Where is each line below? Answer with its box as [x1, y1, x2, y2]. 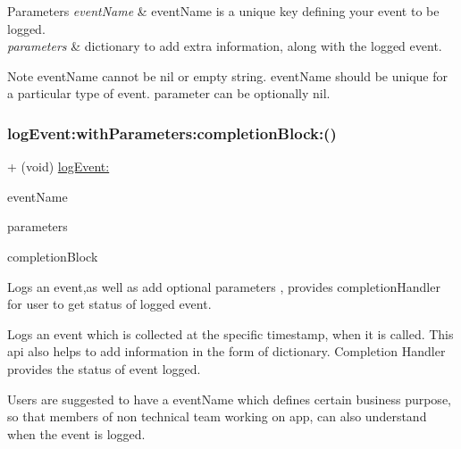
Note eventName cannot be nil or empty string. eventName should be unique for [7, 66, 448, 85]
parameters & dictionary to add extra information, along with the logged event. [7, 37, 442, 55]
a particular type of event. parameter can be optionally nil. [7, 84, 331, 103]
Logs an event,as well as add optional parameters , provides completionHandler [7, 277, 440, 295]
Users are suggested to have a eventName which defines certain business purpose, [7, 389, 451, 408]
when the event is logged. [7, 424, 146, 443]
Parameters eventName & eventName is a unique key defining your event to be [7, 2, 440, 20]
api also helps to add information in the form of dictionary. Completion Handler [7, 342, 446, 361]
